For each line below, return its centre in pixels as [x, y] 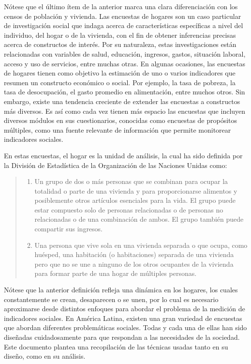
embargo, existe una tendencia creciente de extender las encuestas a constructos [122, 101]
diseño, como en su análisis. [45, 356]
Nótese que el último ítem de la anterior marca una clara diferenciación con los [121, 6]
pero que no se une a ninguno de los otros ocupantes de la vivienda [134, 264]
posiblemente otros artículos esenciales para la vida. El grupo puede [135, 200]
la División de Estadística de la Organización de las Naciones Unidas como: [116, 165]
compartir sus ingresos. [69, 229]
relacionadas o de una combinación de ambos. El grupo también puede [139, 219]
